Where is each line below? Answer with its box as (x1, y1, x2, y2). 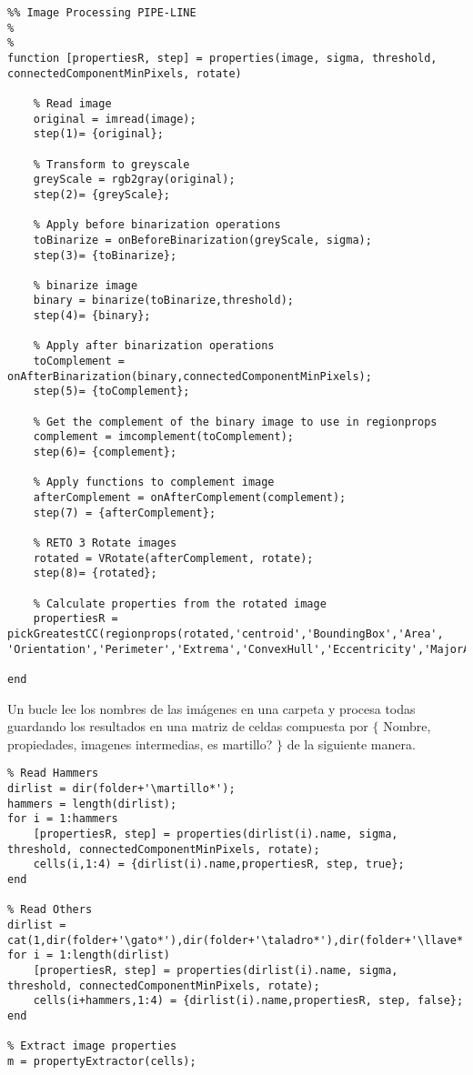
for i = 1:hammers (7, 812, 118, 826)
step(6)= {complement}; (33, 446, 177, 459)
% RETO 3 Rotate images (33, 536, 177, 549)
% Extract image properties (7, 1040, 177, 1053)
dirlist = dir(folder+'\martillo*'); (7, 781, 236, 795)
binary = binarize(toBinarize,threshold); (33, 294, 294, 307)
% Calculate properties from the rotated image (33, 597, 327, 610)
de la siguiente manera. (287, 734, 416, 753)
